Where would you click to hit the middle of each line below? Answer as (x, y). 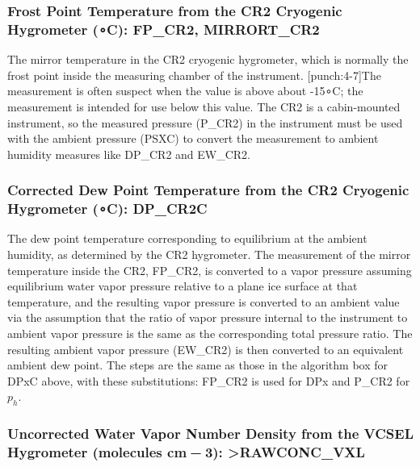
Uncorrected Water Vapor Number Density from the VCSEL (211, 434)
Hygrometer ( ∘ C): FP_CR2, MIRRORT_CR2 (164, 29)
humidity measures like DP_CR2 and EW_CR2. (129, 154)
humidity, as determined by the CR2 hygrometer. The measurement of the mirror (209, 254)
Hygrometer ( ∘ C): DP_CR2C (107, 208)
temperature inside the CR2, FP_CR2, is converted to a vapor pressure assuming (210, 270)
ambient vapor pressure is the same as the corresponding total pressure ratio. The (210, 333)
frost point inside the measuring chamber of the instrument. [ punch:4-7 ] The (194, 75)
